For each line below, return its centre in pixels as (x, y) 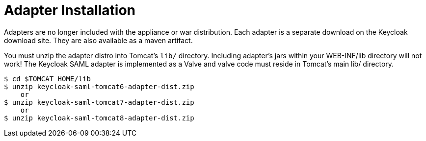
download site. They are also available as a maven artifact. (98, 40)
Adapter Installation (70, 10)
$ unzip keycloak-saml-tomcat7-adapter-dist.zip (99, 102)
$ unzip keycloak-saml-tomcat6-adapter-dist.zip (99, 86)
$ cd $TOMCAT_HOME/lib (48, 79)
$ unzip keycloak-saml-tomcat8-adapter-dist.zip (99, 118)
